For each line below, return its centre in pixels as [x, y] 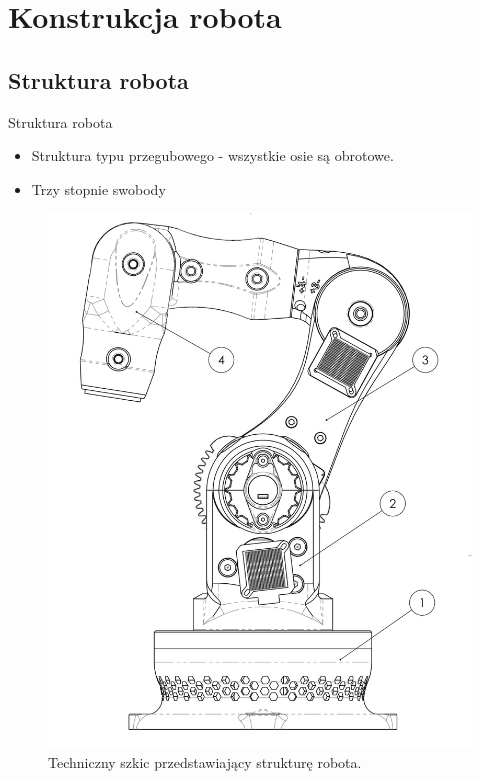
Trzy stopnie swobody [98, 188]
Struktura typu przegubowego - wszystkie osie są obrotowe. [212, 155]
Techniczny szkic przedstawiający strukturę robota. [205, 761]
